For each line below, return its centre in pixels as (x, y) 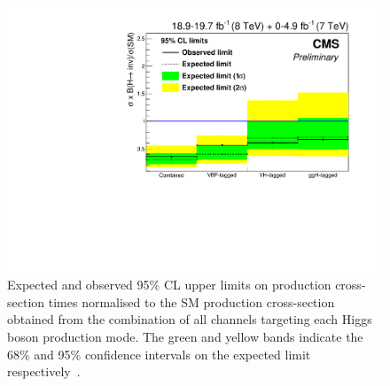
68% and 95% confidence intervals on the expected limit (159, 354)
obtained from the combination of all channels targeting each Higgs (190, 319)
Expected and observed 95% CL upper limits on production (169, 285)
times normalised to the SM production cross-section (191, 301)
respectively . (44, 371)
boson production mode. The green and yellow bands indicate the (185, 337)
